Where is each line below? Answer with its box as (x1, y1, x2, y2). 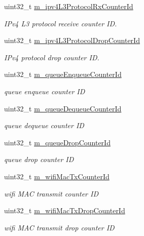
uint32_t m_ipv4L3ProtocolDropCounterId (4, 35, 140, 46)
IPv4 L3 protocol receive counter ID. (4, 18, 117, 28)
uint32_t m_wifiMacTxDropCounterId (4, 205, 125, 216)
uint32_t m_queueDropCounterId (4, 137, 111, 147)
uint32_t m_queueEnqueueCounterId (4, 69, 122, 80)
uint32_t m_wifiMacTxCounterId (4, 171, 110, 181)
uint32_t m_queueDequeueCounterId (4, 103, 122, 113)
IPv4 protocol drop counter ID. (4, 52, 99, 62)
